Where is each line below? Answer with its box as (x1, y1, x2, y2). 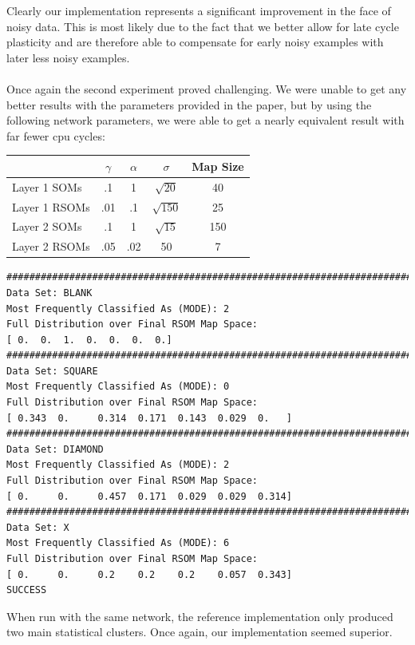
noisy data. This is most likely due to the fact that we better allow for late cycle (6, 18, 399, 34)
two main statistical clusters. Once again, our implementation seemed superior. (6, 623, 393, 640)
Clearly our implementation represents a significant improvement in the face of (6, 2, 391, 18)
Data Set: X (6, 521, 69, 533)
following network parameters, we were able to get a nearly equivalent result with (6, 112, 405, 129)
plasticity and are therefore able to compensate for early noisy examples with (6, 34, 384, 50)
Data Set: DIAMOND (6, 443, 104, 455)
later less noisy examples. (6, 49, 130, 65)
